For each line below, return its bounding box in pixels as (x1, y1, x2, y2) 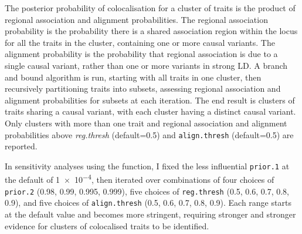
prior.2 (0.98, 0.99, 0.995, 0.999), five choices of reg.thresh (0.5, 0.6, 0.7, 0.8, (5, 185, 290, 197)
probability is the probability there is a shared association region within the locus (5, 25, 298, 37)
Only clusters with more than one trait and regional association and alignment (5, 116, 287, 129)
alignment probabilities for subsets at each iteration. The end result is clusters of (5, 93, 295, 106)
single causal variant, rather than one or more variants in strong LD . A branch (5, 59, 288, 71)
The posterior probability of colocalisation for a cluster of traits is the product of (5, 2, 296, 14)
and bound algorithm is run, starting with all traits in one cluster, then (5, 71, 262, 83)
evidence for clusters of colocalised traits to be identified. (5, 219, 209, 232)
